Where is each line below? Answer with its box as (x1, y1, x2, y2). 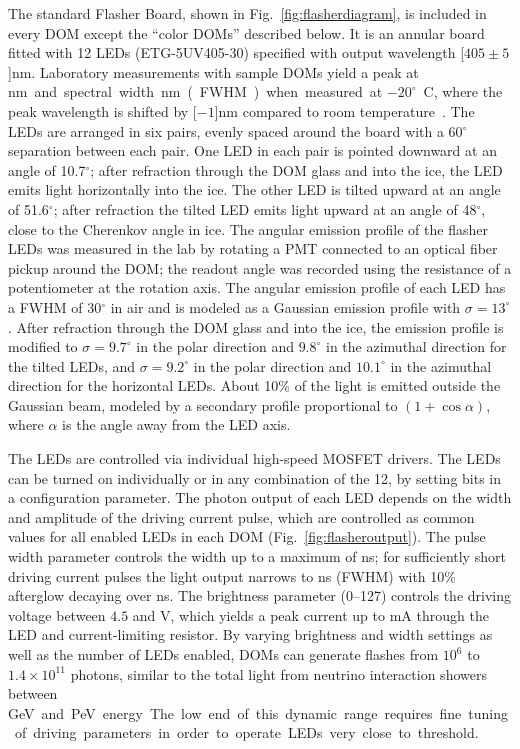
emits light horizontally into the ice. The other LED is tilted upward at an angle (8, 179, 501, 200)
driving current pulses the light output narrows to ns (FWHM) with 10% (8, 565, 456, 586)
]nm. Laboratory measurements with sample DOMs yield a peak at (8, 61, 419, 82)
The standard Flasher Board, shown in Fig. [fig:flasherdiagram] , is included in (8, 3, 487, 23)
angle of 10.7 (8, 159, 86, 180)
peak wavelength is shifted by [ (8, 100, 197, 121)
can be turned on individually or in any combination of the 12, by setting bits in (8, 467, 502, 488)
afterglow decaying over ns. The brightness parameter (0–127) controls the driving (8, 585, 512, 606)
